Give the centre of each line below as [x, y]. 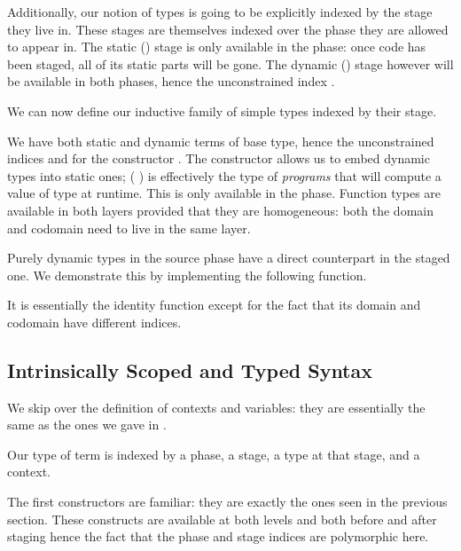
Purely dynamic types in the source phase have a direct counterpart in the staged [229, 258]
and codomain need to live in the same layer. [129, 228]
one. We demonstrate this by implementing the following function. [187, 275]
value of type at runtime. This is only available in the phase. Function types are [224, 193]
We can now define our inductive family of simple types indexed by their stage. [222, 110]
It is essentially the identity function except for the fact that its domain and [214, 305]
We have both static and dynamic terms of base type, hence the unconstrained [221, 141]
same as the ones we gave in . [87, 425]
